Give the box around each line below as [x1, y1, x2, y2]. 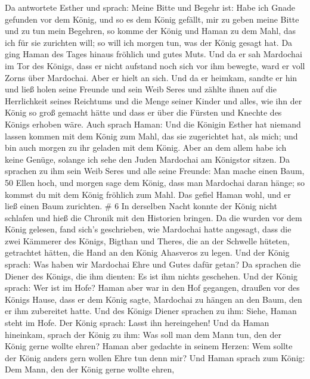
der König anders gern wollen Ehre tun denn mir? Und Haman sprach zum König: [5, 351, 305, 364]
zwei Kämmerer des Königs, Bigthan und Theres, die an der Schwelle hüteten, [5, 234, 290, 247]
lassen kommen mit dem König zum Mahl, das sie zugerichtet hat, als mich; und [5, 129, 298, 142]
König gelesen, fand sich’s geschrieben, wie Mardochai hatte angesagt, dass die [5, 223, 292, 235]
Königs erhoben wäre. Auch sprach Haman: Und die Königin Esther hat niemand [5, 117, 301, 130]
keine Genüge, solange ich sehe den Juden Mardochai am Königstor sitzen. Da [5, 153, 290, 165]
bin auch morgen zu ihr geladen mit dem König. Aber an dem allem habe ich [5, 141, 287, 154]
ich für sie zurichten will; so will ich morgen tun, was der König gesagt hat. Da [5, 36, 293, 48]
